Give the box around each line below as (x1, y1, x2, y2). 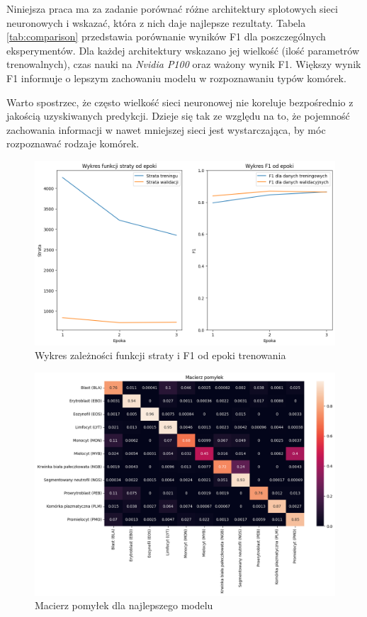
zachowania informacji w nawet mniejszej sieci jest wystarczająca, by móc (6, 122, 326, 137)
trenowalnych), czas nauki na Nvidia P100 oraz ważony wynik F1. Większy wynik (6, 57, 361, 72)
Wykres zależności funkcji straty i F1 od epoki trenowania (35, 348, 286, 363)
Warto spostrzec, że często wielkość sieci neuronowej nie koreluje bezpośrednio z (6, 94, 354, 109)
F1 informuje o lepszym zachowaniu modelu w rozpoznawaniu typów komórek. (6, 70, 346, 85)
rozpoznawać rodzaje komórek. (6, 136, 140, 151)
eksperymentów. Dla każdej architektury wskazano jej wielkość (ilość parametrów (6, 43, 360, 57)
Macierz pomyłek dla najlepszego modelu (35, 598, 213, 613)
